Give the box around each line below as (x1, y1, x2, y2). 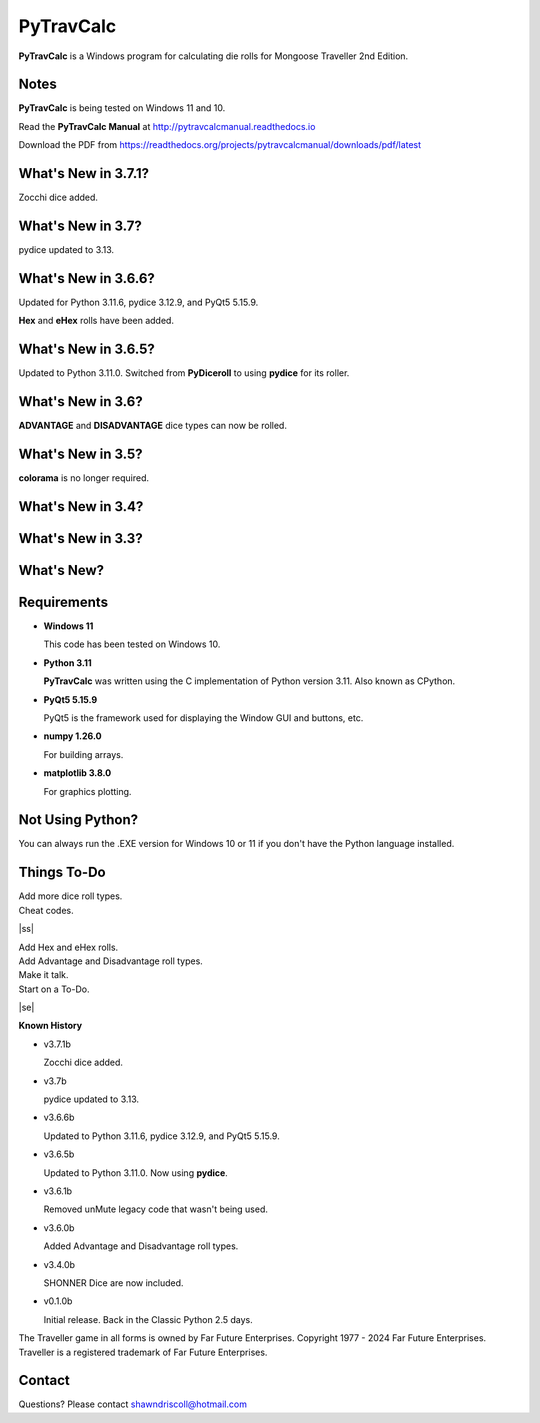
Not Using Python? (18, 811, 139, 829)
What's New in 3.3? (18, 530, 144, 547)
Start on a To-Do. (18, 983, 90, 995)
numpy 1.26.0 (43, 730, 102, 742)
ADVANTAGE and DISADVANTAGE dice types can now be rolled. (18, 420, 287, 432)
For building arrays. (43, 748, 124, 760)
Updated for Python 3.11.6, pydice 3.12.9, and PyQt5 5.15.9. (18, 296, 259, 308)
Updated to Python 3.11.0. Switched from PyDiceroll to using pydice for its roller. (18, 367, 350, 379)
